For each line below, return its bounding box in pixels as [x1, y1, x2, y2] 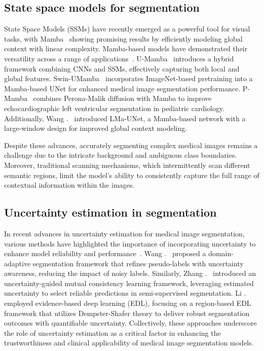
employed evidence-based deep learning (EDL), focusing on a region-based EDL [4, 298, 251, 308]
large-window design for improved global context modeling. [4, 123, 187, 133]
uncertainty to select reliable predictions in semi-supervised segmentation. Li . [4, 288, 246, 298]
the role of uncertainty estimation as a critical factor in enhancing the [4, 327, 221, 338]
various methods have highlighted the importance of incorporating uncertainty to [4, 238, 256, 249]
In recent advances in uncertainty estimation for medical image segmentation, [4, 228, 245, 238]
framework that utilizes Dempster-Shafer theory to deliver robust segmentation [4, 307, 250, 318]
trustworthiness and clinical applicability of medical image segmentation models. [4, 337, 254, 348]
